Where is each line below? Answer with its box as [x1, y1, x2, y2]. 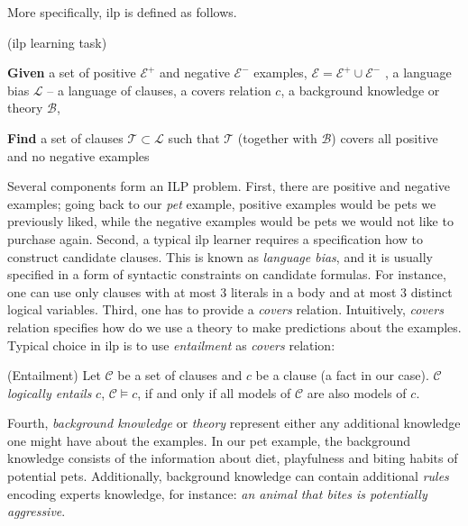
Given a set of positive [7, 63, 136, 82]
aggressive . [7, 502, 66, 521]
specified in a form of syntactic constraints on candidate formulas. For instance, [7, 265, 446, 284]
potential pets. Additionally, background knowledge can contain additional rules [7, 467, 449, 485]
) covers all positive [331, 128, 438, 147]
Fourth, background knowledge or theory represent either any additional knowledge [7, 413, 461, 432]
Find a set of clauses [7, 128, 124, 147]
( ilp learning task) [7, 32, 107, 51]
